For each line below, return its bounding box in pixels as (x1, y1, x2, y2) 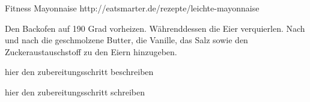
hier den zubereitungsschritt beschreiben (5, 65, 154, 78)
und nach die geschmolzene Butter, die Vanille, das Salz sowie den (5, 34, 248, 46)
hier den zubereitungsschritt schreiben (5, 85, 145, 98)
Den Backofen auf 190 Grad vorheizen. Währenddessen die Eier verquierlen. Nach (5, 22, 305, 34)
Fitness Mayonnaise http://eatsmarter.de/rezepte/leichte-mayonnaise (5, 2, 260, 14)
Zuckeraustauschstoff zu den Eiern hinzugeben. (5, 45, 177, 58)
